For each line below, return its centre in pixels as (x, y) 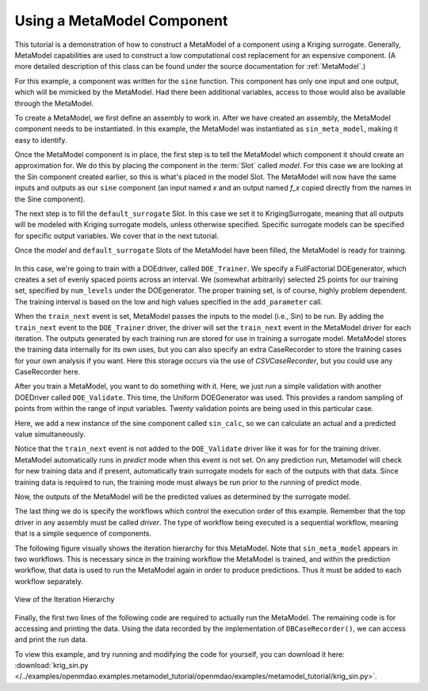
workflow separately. (49, 581)
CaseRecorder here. (48, 372)
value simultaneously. (50, 434)
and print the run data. (51, 639)
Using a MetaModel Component (121, 21)
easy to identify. (41, 140)
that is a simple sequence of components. (83, 534)
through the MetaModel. (54, 103)
